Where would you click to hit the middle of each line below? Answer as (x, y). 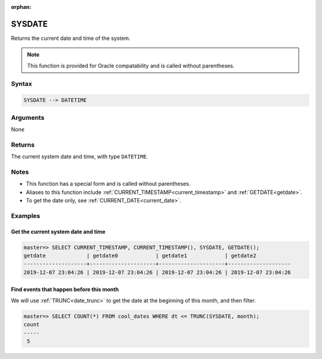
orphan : (21, 7)
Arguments (28, 117)
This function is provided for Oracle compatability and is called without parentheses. (131, 65)
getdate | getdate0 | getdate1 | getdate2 (140, 255)
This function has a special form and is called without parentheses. (108, 184)
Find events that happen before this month (65, 289)
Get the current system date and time (58, 232)
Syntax (21, 84)
